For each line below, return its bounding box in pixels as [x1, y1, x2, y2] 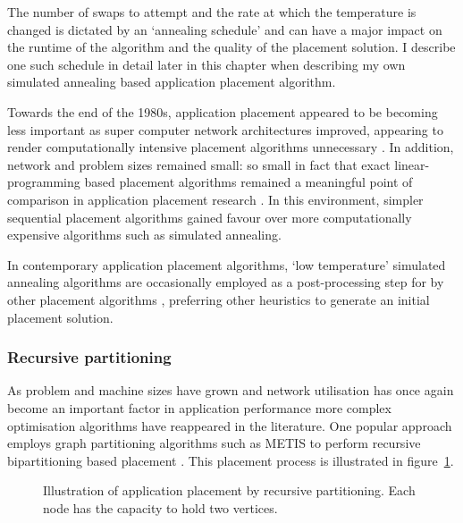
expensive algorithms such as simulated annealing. [7, 225, 282, 244]
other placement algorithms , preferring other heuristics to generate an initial [7, 290, 430, 308]
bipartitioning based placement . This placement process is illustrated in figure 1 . [7, 451, 454, 469]
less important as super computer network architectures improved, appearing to [7, 120, 443, 139]
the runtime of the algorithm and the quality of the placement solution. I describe [7, 38, 456, 56]
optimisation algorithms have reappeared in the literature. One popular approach [7, 416, 452, 434]
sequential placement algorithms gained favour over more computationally [7, 207, 412, 226]
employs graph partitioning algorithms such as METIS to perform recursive [7, 434, 421, 452]
